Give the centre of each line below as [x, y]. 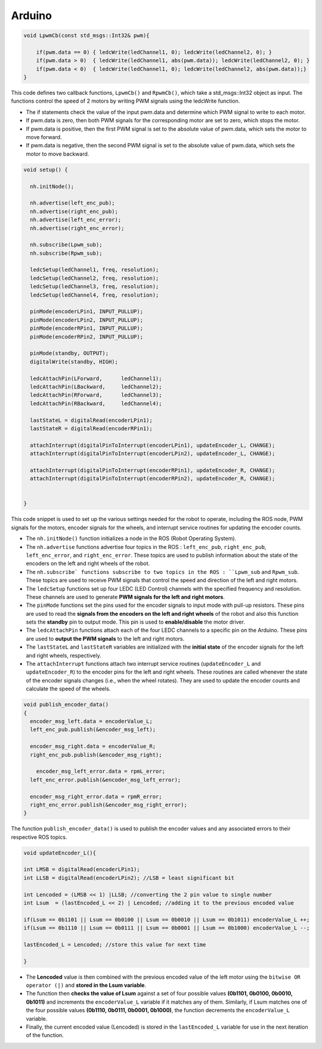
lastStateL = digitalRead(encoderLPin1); [92, 420]
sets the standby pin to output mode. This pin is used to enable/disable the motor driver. [136, 622]
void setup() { [46, 169]
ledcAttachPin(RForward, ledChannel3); [96, 395]
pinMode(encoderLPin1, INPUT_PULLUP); [86, 311]
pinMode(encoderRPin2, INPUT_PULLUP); [86, 337]
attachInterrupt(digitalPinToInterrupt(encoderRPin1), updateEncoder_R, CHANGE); [153, 470]
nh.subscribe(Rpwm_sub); [66, 253]
